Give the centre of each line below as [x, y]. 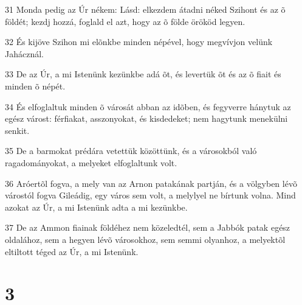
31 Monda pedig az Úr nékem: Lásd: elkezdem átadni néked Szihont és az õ [145, 9]
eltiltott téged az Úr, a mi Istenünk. [72, 251]
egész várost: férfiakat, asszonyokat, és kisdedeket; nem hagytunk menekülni [146, 118]
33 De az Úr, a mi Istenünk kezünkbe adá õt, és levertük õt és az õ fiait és [143, 74]
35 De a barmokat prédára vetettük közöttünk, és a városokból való [131, 151]
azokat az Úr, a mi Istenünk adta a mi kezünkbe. [96, 207]
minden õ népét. [35, 86]
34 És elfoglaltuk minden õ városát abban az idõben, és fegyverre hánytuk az [148, 106]
